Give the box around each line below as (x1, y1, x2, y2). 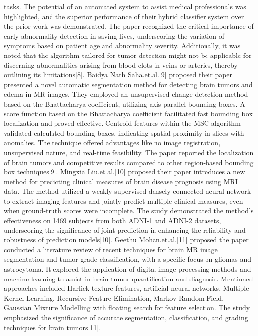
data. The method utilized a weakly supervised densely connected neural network (4, 186, 251, 196)
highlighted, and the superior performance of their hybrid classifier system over (4, 11, 244, 21)
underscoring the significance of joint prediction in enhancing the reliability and (4, 224, 246, 235)
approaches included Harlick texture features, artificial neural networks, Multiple (4, 283, 249, 293)
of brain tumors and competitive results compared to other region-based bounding (4, 157, 254, 167)
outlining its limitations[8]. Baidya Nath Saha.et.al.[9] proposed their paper (4, 69, 233, 80)
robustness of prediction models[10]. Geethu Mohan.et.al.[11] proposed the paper (4, 234, 249, 245)
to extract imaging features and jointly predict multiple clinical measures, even (4, 195, 243, 206)
